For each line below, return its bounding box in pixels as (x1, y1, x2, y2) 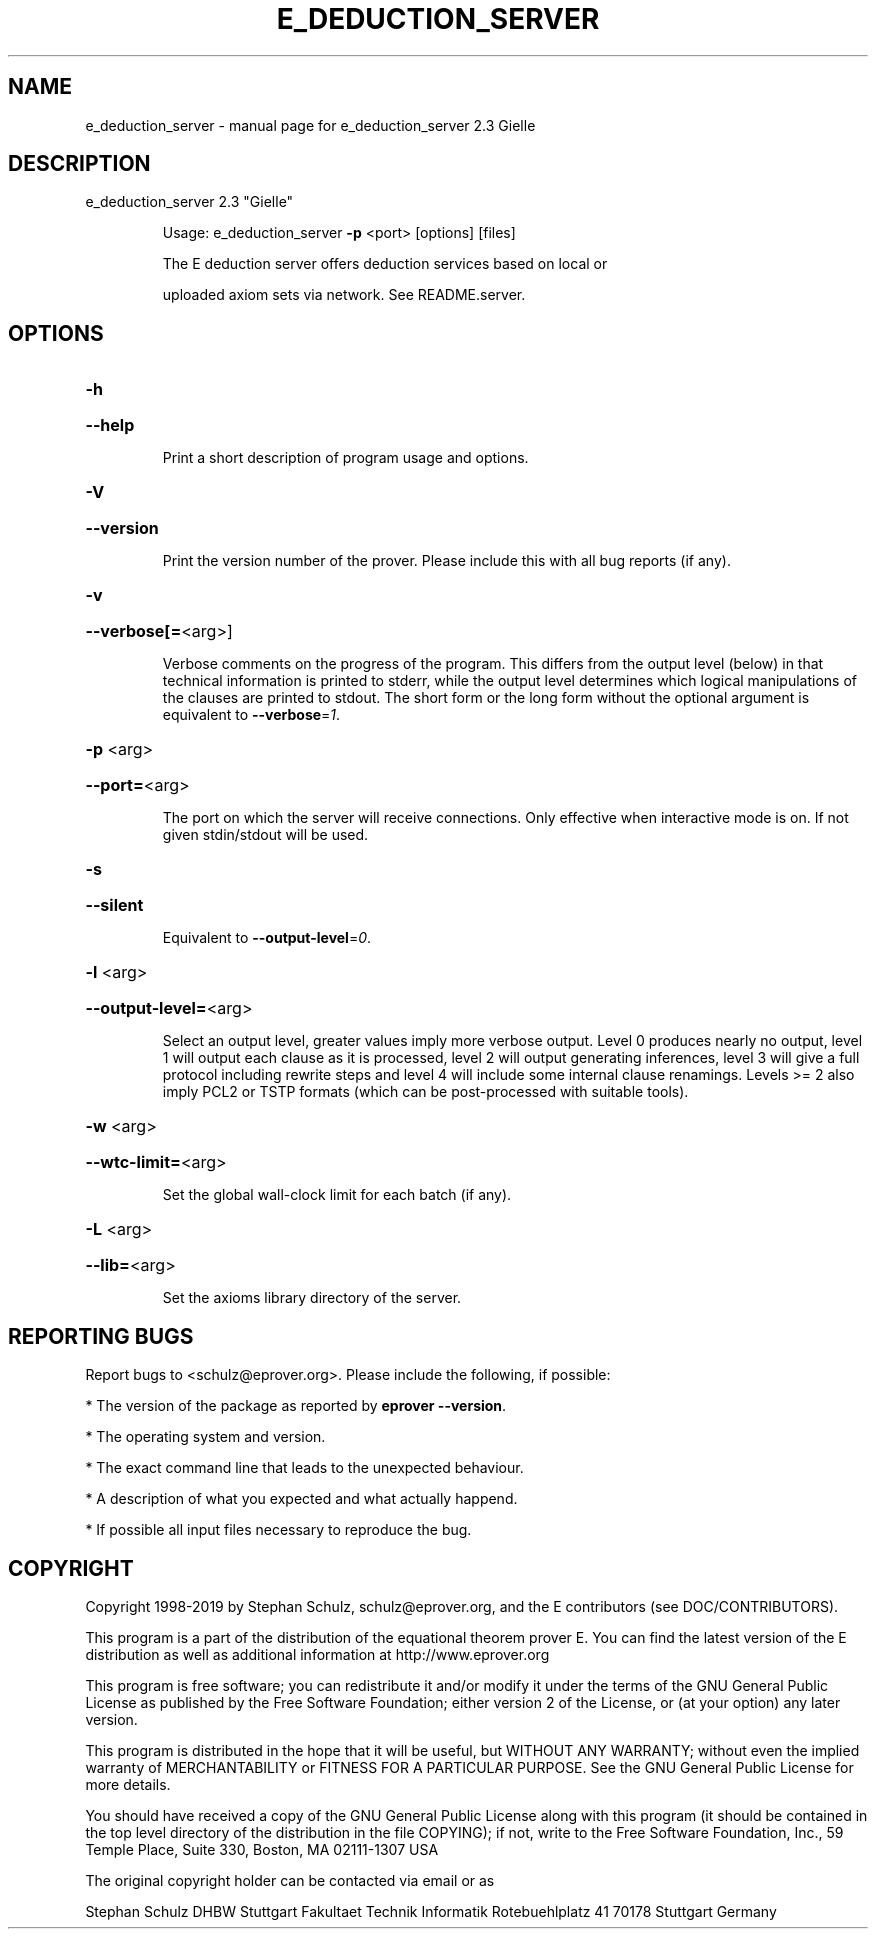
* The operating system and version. (85, 1428, 326, 1446)
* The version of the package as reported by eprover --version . (85, 1397, 507, 1415)
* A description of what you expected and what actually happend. (85, 1490, 518, 1508)
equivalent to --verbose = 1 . (162, 706, 341, 724)
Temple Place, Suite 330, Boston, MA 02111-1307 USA (85, 1840, 439, 1858)
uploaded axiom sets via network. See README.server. (162, 286, 526, 304)
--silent (85, 895, 144, 916)
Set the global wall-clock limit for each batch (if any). (162, 1186, 512, 1204)
